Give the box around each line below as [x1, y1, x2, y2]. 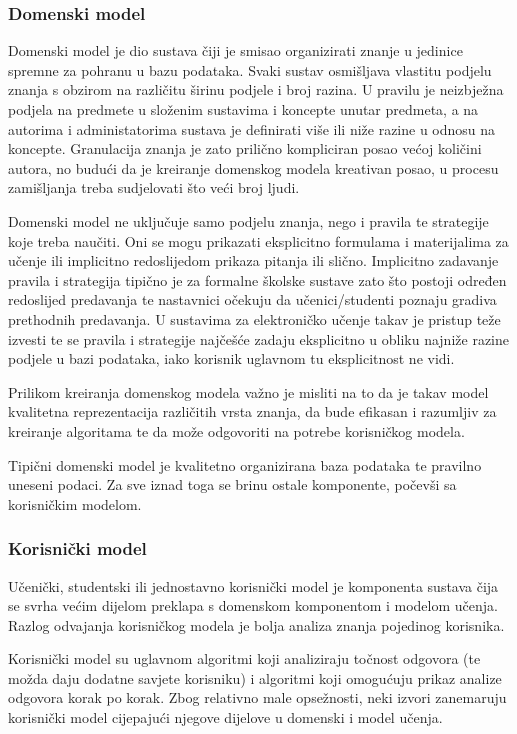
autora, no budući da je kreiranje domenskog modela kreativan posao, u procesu [8, 157, 499, 178]
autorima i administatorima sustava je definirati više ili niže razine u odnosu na [8, 118, 496, 139]
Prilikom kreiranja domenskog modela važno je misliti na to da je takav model [8, 381, 489, 402]
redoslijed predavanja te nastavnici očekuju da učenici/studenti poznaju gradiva [8, 289, 497, 310]
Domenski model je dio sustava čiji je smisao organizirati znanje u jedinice [8, 40, 463, 61]
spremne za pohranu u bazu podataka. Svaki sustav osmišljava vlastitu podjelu [8, 59, 492, 80]
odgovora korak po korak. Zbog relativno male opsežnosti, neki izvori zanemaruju [8, 687, 507, 708]
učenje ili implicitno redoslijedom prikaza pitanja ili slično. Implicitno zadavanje [8, 250, 499, 271]
